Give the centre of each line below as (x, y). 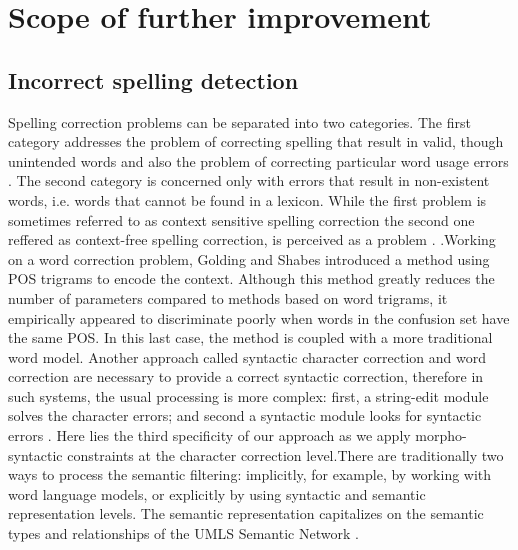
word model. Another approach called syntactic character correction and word (247, 356)
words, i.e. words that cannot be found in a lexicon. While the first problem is (247, 199)
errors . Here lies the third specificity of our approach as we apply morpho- (237, 435)
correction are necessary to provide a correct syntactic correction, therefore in (246, 376)
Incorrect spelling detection (153, 79)
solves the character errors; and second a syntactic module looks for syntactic (245, 415)
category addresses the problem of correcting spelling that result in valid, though (256, 141)
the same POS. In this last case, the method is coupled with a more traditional (250, 337)
